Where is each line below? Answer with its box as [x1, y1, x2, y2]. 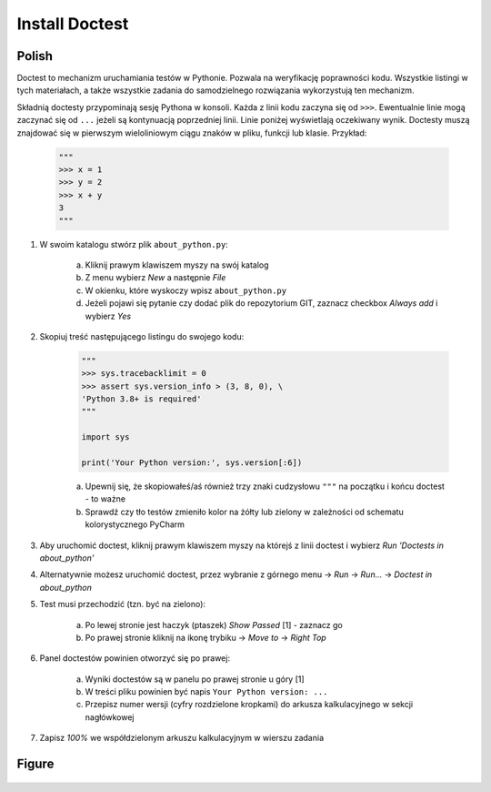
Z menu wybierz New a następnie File [85, 272, 226, 283]
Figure [16, 756, 55, 772]
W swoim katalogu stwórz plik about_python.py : [39, 239, 229, 249]
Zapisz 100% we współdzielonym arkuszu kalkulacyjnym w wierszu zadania [39, 733, 325, 744]
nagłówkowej [85, 711, 135, 723]
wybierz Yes [85, 310, 132, 321]
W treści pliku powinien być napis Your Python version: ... [85, 686, 328, 697]
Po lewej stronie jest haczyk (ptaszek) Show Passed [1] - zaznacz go [85, 619, 343, 630]
